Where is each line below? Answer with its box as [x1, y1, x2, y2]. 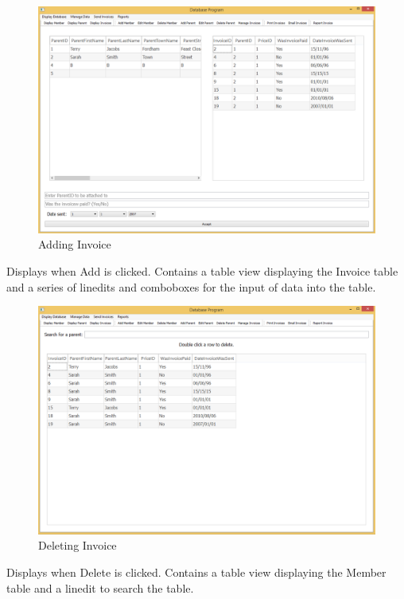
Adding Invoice [38, 236, 111, 253]
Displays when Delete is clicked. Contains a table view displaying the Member [6, 563, 387, 580]
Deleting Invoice [38, 537, 117, 554]
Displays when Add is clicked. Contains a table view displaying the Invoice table [6, 263, 398, 280]
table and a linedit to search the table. [6, 579, 194, 596]
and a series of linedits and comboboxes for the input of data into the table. [6, 278, 376, 295]
